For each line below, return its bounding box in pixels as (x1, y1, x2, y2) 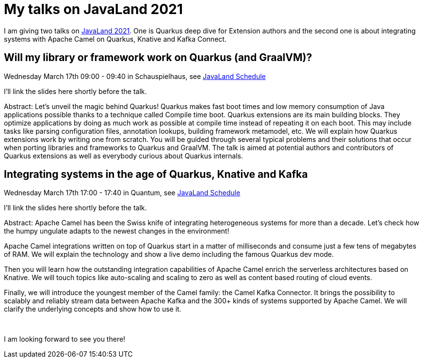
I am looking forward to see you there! (4, 335, 126, 344)
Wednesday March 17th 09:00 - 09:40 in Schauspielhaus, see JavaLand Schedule (4, 72, 266, 80)
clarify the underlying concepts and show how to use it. (4, 305, 181, 314)
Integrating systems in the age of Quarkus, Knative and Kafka (4, 168, 308, 181)
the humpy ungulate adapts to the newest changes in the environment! (4, 227, 229, 236)
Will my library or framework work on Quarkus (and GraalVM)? (4, 51, 312, 64)
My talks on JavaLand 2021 (4, 1, 183, 17)
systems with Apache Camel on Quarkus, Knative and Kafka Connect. (4, 34, 227, 43)
